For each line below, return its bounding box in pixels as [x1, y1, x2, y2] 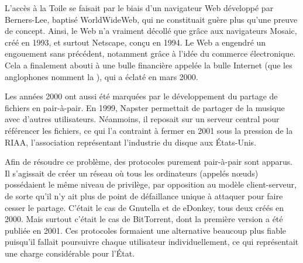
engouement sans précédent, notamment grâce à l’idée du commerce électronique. [5, 47, 296, 60]
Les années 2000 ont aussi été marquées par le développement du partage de [5, 90, 278, 102]
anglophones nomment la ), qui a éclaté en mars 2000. [5, 70, 198, 82]
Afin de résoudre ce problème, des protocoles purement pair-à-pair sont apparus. [5, 155, 293, 168]
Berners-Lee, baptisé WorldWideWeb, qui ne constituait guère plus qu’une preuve [5, 13, 298, 25]
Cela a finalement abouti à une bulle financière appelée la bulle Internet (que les [5, 58, 292, 71]
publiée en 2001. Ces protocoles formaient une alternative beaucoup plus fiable [5, 224, 287, 236]
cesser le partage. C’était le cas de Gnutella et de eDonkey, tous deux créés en [5, 201, 284, 213]
